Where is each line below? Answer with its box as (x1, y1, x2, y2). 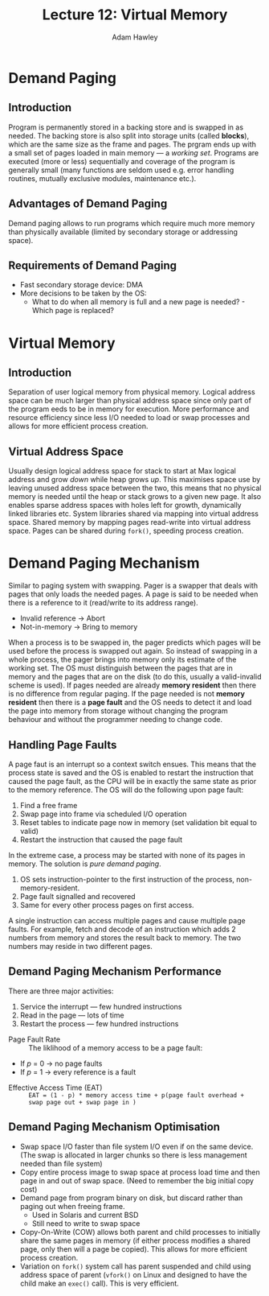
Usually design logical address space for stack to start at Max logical (8, 466, 237, 476)
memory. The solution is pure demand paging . (8, 859, 162, 869)
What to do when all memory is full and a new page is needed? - (31, 297, 246, 307)
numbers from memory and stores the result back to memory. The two (8, 932, 242, 943)
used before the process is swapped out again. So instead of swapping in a (8, 646, 259, 656)
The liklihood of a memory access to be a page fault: (28, 1042, 203, 1052)
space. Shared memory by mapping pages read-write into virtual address (8, 518, 251, 527)
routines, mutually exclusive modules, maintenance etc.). (8, 173, 197, 183)
